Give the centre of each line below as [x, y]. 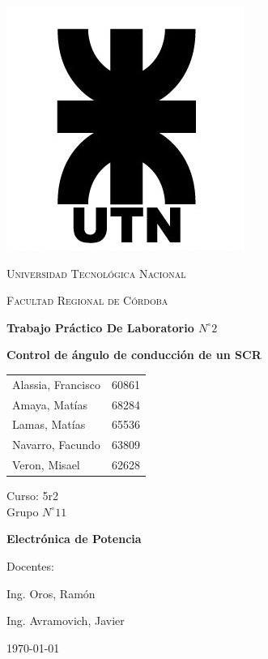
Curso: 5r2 [32, 496]
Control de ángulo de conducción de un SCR [134, 355]
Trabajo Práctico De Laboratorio [100, 327]
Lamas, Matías [49, 424]
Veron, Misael [46, 465]
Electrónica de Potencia [74, 539]
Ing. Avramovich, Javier [66, 620]
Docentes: [30, 565]
